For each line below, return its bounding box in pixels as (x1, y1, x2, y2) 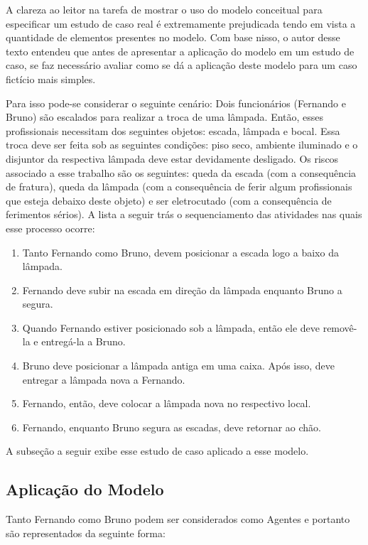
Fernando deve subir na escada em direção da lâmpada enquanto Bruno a (22, 282, 342, 297)
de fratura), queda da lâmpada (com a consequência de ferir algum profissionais (6, 179, 352, 194)
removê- (323, 320, 357, 335)
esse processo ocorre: (6, 220, 95, 235)
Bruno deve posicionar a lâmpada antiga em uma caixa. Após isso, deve (22, 358, 335, 373)
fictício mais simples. (6, 71, 96, 86)
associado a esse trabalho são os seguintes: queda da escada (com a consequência (6, 165, 357, 180)
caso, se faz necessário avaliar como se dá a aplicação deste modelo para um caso (6, 58, 357, 72)
